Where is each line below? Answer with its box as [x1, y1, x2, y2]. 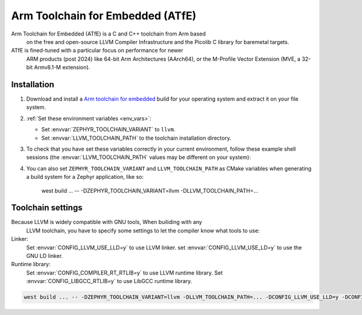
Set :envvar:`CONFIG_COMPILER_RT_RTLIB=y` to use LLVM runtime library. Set [26, 269, 223, 276]
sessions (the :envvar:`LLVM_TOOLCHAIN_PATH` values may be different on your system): [26, 154, 251, 161]
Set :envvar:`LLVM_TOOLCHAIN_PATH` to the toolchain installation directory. [41, 134, 232, 142]
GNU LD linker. [26, 252, 63, 259]
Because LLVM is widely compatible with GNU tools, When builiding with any [11, 219, 202, 226]
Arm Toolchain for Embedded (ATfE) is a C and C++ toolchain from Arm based [11, 30, 206, 37]
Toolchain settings [11, 202, 83, 213]
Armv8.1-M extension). [34, 64, 91, 71]
